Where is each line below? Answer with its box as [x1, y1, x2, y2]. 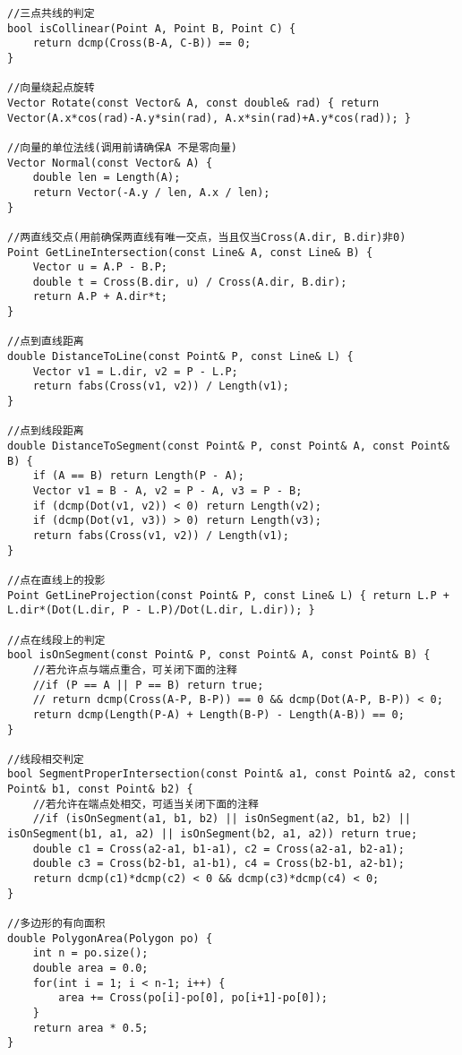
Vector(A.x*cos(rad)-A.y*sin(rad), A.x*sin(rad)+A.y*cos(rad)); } [7, 111, 412, 124]
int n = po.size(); [32, 947, 149, 960]
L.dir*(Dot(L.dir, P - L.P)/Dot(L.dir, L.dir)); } [7, 604, 315, 617]
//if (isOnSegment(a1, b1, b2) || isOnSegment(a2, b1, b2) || [32, 812, 412, 826]
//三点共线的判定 [7, 7, 95, 20]
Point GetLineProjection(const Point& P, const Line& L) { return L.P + [7, 588, 449, 602]
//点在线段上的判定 [7, 633, 106, 647]
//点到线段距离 [7, 425, 84, 438]
